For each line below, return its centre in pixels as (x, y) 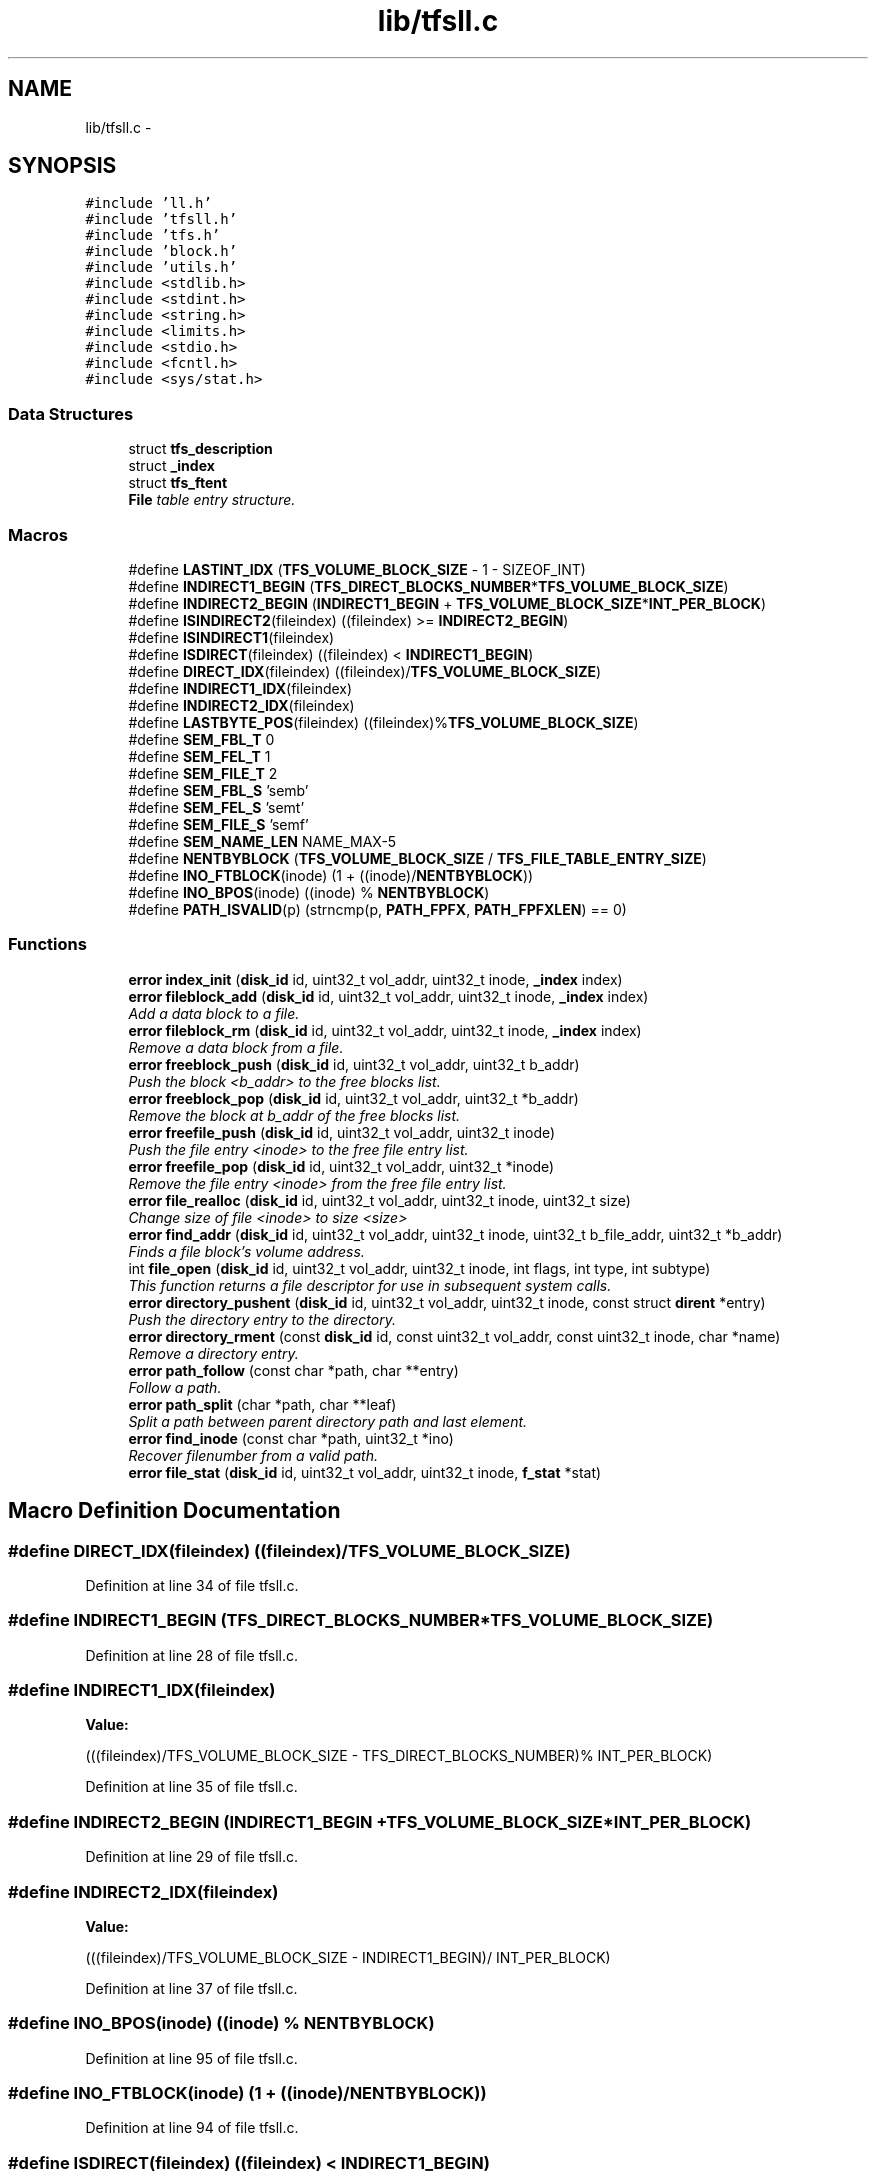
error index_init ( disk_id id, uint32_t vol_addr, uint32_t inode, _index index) (375, 979)
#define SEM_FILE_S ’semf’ (218, 824)
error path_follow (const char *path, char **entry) (293, 1370)
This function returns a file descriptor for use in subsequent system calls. (370, 1285)
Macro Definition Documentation (174, 1511)
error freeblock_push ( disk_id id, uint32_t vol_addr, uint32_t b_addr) (354, 1064)
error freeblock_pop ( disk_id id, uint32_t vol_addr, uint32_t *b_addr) (353, 1098)
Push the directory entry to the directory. (262, 1319)
